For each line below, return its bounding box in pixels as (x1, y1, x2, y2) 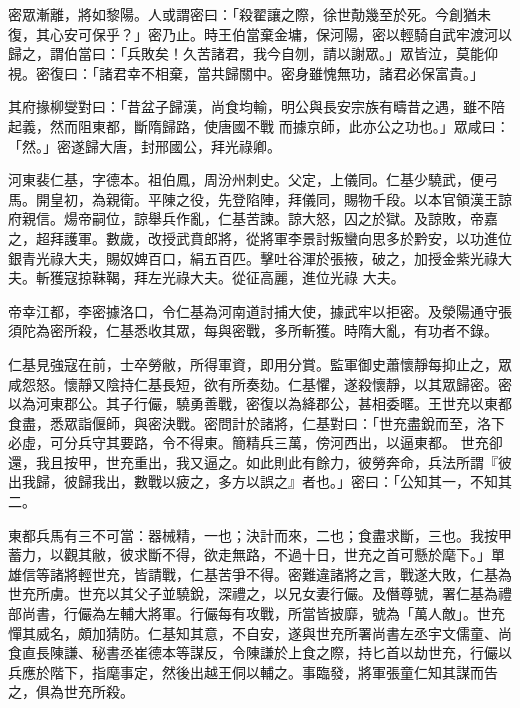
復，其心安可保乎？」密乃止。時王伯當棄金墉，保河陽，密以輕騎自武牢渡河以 (8, 23, 512, 44)
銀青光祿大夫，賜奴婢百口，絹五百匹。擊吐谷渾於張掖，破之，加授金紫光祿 (8, 247, 498, 268)
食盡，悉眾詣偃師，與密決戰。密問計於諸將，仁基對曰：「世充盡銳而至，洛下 (8, 412, 505, 433)
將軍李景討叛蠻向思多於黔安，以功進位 (259, 227, 512, 248)
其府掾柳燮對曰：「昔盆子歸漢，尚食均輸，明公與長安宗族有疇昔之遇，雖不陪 (8, 96, 505, 117)
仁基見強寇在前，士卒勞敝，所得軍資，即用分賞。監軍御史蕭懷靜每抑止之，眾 (8, 353, 512, 374)
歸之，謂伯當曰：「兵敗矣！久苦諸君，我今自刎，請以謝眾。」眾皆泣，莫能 (8, 43, 484, 64)
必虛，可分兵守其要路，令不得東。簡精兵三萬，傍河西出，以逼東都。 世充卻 (8, 432, 503, 453)
